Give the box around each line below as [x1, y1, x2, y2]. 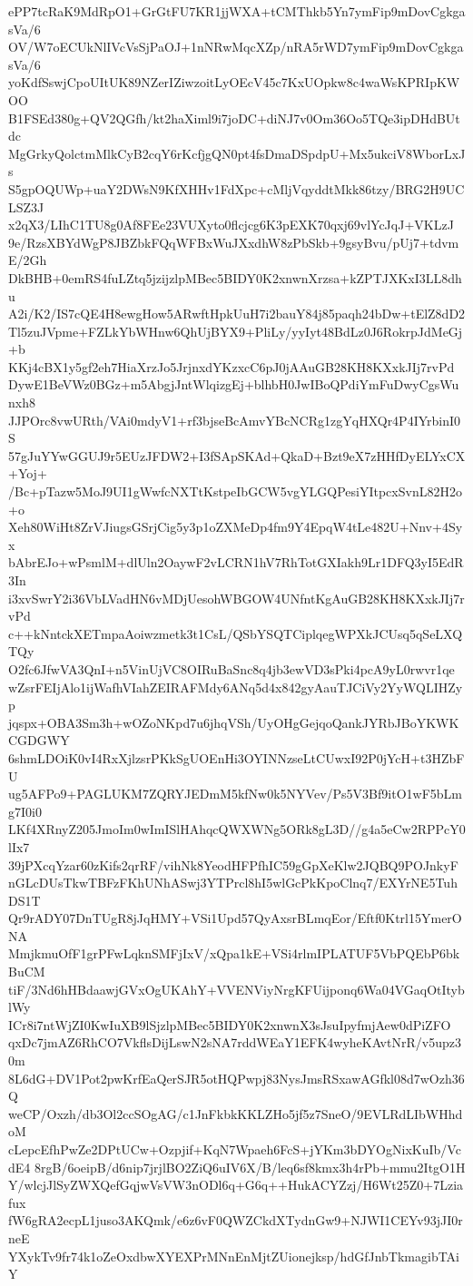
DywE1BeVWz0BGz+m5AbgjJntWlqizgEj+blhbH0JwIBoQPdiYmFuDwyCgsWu [8, 375, 459, 394]
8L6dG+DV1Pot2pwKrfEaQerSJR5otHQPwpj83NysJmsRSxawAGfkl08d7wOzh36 [8, 1068, 465, 1087]
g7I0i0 [8, 801, 42, 820]
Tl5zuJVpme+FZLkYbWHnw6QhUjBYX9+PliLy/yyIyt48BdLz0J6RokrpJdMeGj [8, 321, 463, 340]
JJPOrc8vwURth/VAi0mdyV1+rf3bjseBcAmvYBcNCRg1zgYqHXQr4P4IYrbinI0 [8, 410, 461, 429]
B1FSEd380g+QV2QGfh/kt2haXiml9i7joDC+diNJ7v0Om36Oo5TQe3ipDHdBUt [8, 108, 460, 127]
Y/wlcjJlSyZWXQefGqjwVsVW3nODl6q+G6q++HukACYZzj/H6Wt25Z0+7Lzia [8, 1175, 464, 1194]
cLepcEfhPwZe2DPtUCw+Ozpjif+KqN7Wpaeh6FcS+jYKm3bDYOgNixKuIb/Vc [8, 1140, 461, 1158]
